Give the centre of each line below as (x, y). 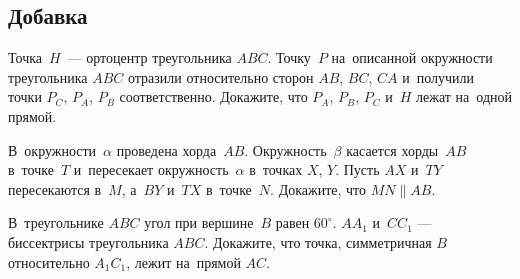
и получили (438, 76)
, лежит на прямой (183, 261)
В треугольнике (56, 222)
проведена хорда (166, 149)
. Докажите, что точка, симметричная (318, 241)
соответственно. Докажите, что (213, 96)
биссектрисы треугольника (88, 241)
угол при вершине (199, 222)
